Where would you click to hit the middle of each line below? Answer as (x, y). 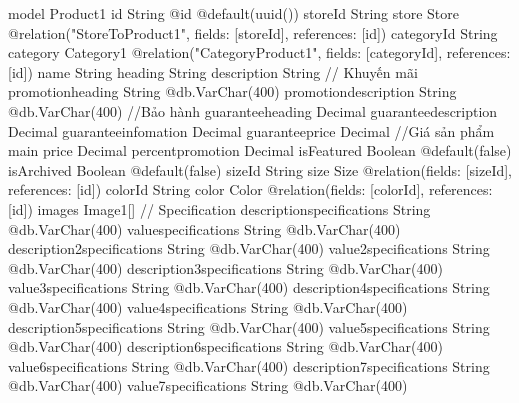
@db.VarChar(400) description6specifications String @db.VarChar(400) (225, 346)
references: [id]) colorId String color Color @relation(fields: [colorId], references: (250, 189)
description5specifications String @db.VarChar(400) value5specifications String (249, 326)
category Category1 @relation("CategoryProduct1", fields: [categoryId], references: (259, 52)
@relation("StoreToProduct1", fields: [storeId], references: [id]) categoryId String (253, 32)
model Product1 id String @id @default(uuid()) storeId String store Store (234, 13)
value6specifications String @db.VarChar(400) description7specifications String (249, 365)
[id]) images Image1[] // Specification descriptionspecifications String (219, 208)
